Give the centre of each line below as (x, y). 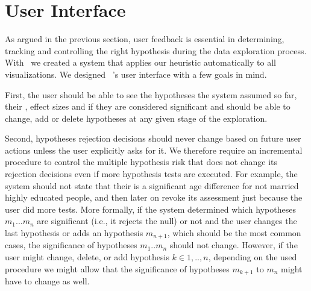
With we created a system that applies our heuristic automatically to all (140, 62)
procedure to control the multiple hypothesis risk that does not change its (141, 162)
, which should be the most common (234, 233)
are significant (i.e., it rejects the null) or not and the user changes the (167, 221)
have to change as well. (47, 281)
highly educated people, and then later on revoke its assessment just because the (154, 197)
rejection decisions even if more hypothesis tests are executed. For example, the (151, 174)
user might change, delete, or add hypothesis (87, 257)
